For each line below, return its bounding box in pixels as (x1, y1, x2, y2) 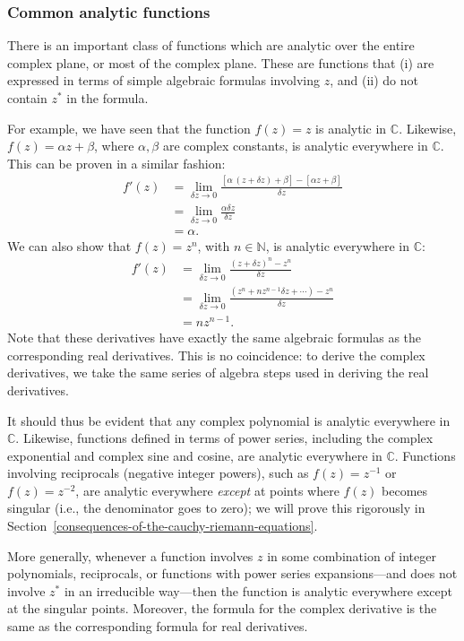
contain (7, 89, 47, 107)
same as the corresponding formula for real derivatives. (7, 617, 308, 636)
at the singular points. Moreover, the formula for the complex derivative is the (7, 599, 437, 618)
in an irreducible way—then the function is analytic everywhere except (64, 581, 453, 600)
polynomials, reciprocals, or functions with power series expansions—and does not (7, 564, 458, 583)
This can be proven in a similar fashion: (7, 153, 226, 172)
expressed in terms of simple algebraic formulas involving (7, 71, 320, 90)
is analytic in (315, 118, 387, 137)
